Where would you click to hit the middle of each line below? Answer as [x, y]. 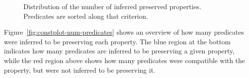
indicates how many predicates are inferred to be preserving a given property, [119, 51]
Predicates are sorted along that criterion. [86, 16]
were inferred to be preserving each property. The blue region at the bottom [117, 41]
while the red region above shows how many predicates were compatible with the [124, 60]
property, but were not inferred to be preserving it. [80, 70]
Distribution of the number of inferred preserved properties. [112, 6]
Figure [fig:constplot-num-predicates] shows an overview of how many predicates [124, 32]
